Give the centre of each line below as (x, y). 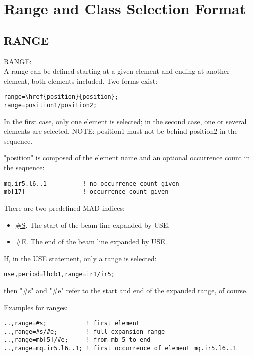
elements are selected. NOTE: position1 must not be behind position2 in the (121, 131)
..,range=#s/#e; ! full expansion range (85, 332)
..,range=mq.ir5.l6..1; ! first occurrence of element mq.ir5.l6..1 (120, 349)
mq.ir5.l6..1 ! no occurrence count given (92, 184)
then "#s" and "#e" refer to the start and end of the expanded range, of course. (126, 290)
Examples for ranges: (36, 307)
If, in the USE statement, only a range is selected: (80, 258)
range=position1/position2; (51, 105)
